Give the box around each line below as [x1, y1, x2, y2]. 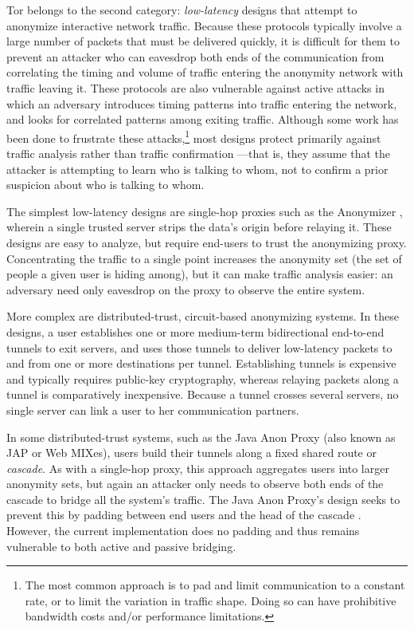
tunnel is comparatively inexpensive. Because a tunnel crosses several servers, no [6, 386, 399, 403]
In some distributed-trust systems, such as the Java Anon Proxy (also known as [6, 428, 396, 445]
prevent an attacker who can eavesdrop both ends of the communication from [6, 48, 385, 65]
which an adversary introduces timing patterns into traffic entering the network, [6, 95, 397, 112]
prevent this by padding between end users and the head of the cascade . [6, 506, 361, 523]
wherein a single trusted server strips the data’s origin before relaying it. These [6, 219, 392, 235]
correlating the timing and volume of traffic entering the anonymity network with [6, 64, 404, 81]
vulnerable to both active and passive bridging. [6, 537, 236, 554]
